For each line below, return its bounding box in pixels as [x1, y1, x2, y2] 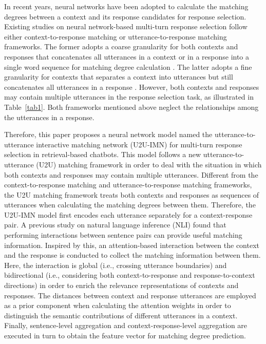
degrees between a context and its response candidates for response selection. [4, 11, 246, 22]
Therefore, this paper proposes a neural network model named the [4, 129, 213, 140]
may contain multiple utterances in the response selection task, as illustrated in [4, 91, 254, 102]
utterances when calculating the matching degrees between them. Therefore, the [4, 199, 256, 210]
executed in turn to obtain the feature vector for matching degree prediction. [4, 330, 246, 340]
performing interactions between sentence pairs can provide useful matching [4, 230, 242, 240]
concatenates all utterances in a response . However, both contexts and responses [4, 81, 259, 92]
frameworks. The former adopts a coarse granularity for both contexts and [4, 41, 238, 52]
